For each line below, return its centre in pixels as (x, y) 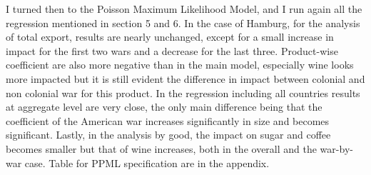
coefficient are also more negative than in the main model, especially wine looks (180, 65)
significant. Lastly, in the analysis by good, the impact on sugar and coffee (168, 135)
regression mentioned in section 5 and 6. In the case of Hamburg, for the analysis (183, 22)
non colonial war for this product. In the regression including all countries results (183, 92)
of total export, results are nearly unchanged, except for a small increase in (170, 37)
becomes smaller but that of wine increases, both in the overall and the (161, 148)
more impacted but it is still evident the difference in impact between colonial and (185, 78)
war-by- (336, 148)
